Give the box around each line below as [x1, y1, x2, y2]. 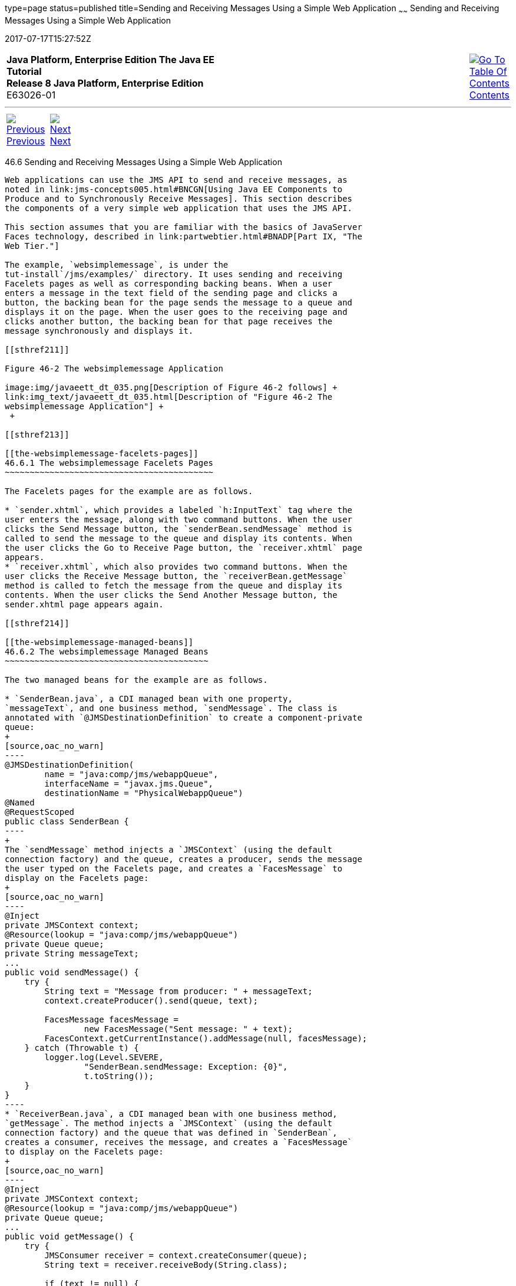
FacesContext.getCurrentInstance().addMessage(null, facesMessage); [44, 1033, 368, 1043]
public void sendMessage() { [5, 967, 139, 977]
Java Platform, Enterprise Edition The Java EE [6, 53, 214, 65]
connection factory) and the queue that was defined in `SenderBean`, [5, 1127, 338, 1137]
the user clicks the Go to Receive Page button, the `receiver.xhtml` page [5, 542, 362, 552]
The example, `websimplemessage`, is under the [5, 259, 229, 269]
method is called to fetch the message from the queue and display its [5, 580, 343, 590]
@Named [5, 797, 35, 807]
